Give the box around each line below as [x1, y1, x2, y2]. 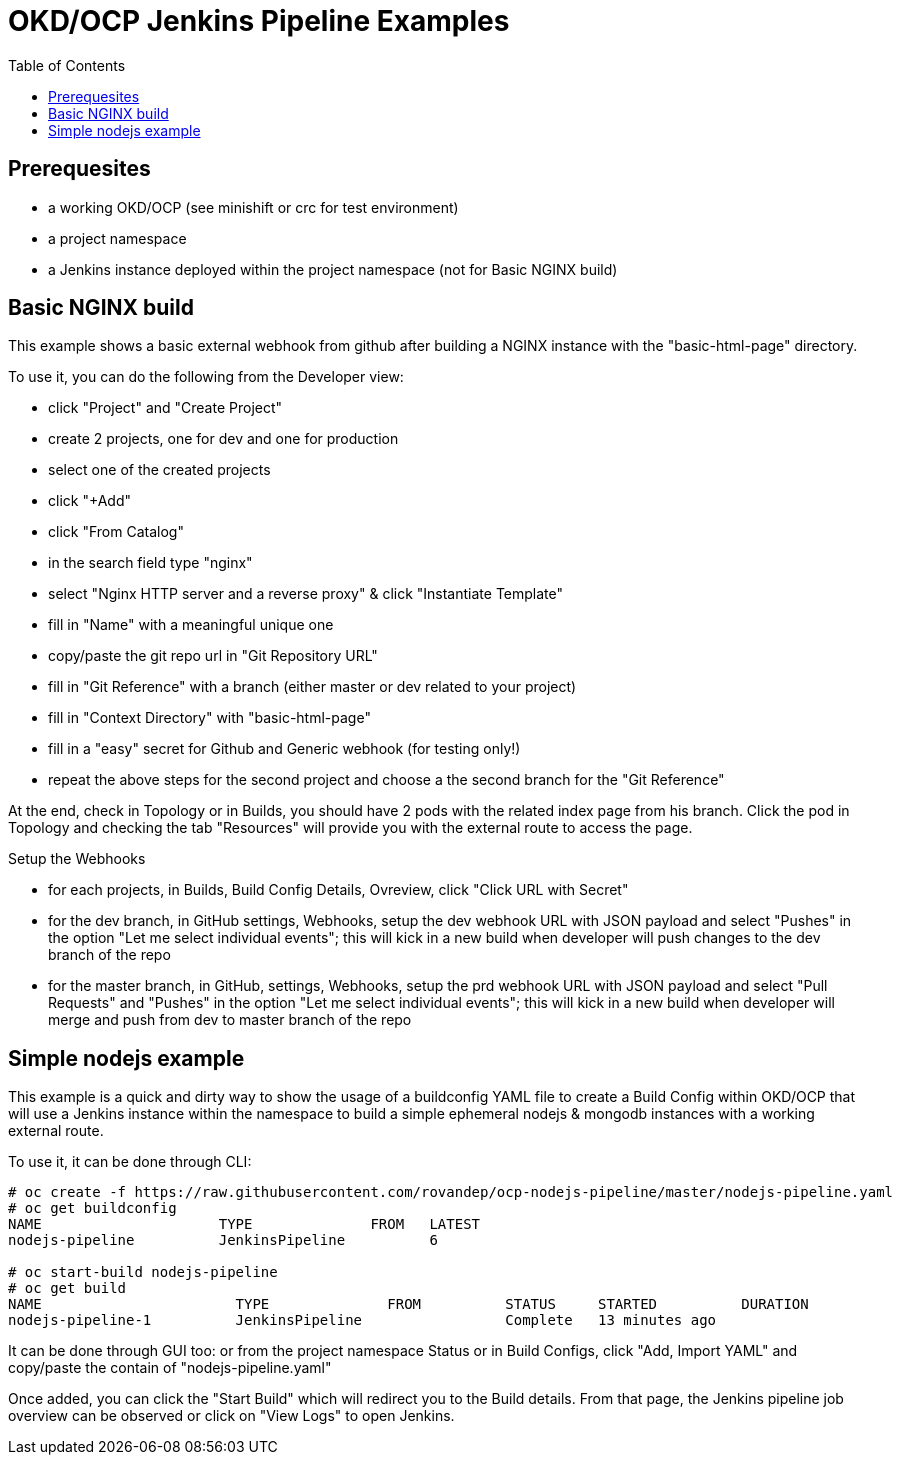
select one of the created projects [48, 461, 271, 479]
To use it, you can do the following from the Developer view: [8, 368, 404, 386]
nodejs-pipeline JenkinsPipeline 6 [8, 1232, 438, 1249]
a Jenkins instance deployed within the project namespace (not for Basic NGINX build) [48, 260, 618, 278]
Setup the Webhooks [8, 850, 146, 868]
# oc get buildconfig [8, 1200, 177, 1217]
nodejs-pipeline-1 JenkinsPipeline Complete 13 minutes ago [8, 1312, 717, 1329]
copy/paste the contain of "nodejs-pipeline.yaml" [8, 1359, 332, 1377]
